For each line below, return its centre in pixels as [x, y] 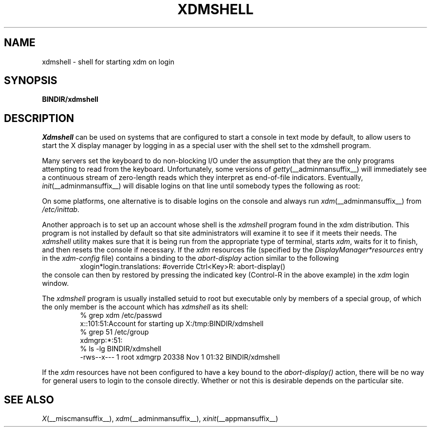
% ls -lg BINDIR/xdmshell [121, 349]
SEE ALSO [29, 400]
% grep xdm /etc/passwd [121, 315]
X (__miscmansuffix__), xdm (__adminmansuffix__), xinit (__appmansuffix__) [160, 419]
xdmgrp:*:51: [101, 340]
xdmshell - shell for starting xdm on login [108, 62]
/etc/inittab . [61, 210]
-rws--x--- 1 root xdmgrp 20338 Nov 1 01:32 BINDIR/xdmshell [180, 357]
